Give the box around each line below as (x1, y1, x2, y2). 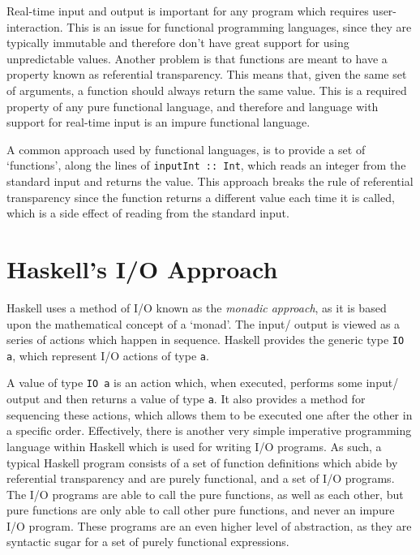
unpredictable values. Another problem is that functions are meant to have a (6, 49, 388, 67)
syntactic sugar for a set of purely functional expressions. (6, 533, 289, 550)
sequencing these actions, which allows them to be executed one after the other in (6, 406, 413, 423)
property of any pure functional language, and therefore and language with (6, 97, 379, 114)
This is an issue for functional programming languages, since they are (66, 18, 412, 35)
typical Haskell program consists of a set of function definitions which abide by (6, 454, 398, 471)
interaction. (6, 18, 63, 35)
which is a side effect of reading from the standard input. (6, 204, 289, 222)
